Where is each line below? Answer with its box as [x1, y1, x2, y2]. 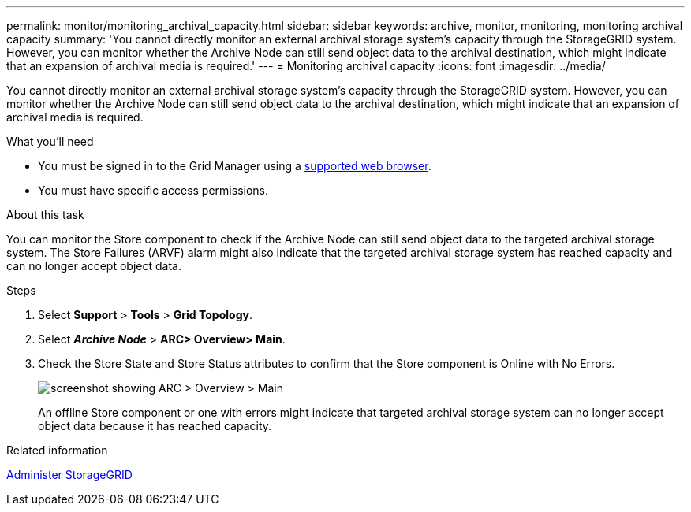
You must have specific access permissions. [38, 184, 269, 197]
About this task [6, 208, 84, 221]
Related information [6, 443, 108, 457]
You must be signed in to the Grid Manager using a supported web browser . [38, 159, 431, 173]
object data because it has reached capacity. [38, 419, 272, 432]
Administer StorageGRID [6, 468, 133, 481]
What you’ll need [6, 135, 94, 148]
